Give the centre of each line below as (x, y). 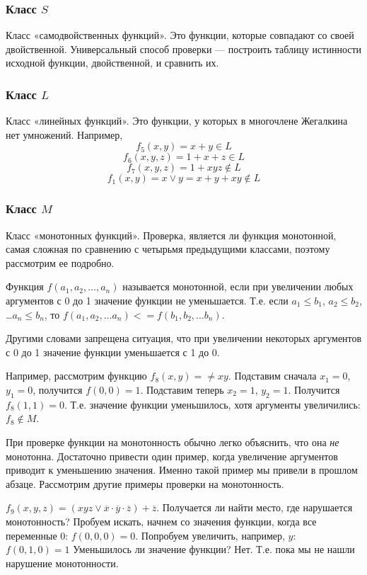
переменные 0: (37, 535)
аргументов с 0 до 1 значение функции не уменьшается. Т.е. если (147, 300)
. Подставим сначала (272, 376)
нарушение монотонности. (62, 563)
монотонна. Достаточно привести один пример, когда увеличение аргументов (172, 456)
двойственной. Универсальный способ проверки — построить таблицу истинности (184, 49)
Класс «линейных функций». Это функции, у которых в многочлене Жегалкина (177, 121)
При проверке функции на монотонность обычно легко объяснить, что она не (173, 442)
